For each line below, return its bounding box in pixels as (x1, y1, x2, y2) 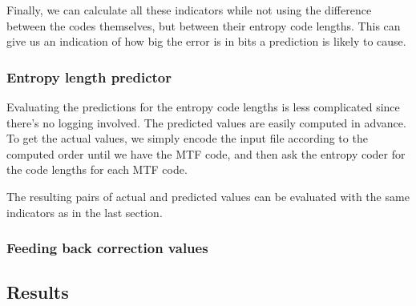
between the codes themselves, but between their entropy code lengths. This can (6, 17, 401, 34)
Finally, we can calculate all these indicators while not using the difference (6, 2, 372, 18)
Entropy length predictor (6, 66, 172, 87)
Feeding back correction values (6, 238, 208, 258)
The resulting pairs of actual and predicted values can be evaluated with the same (6, 187, 410, 204)
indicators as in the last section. (6, 203, 163, 220)
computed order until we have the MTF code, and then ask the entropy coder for (6, 145, 406, 162)
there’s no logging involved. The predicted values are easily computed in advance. (6, 114, 406, 131)
